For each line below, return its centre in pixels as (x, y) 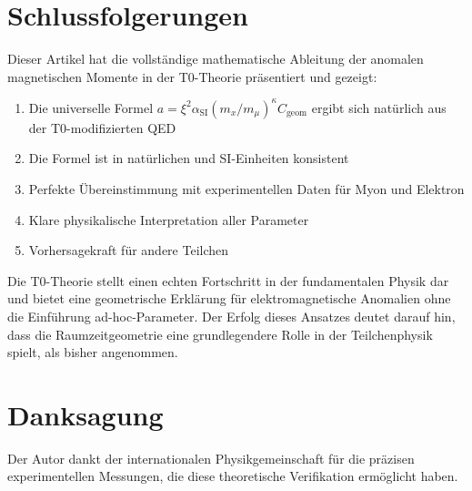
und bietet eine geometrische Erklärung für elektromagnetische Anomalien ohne (229, 298)
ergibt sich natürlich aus (379, 107)
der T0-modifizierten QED (102, 127)
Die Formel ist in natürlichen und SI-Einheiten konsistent (189, 158)
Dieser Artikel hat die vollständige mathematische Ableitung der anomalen (216, 59)
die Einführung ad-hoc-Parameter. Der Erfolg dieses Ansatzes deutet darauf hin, (231, 316)
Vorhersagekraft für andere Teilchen (129, 250)
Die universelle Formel (91, 107)
